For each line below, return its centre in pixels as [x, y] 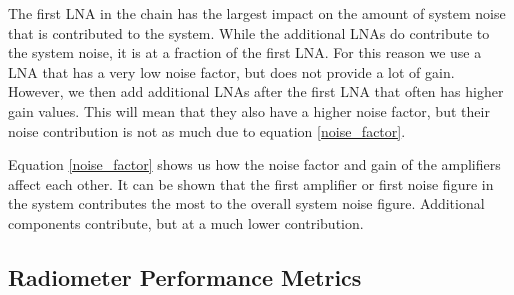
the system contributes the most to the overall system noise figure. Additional [246, 203]
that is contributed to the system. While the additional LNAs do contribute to [249, 32]
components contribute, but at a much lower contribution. [186, 222]
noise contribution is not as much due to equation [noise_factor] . [207, 130]
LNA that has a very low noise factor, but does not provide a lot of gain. [231, 71]
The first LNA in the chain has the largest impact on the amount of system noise [257, 13]
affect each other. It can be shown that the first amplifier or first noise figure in [251, 183]
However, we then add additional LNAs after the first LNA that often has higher [256, 91]
